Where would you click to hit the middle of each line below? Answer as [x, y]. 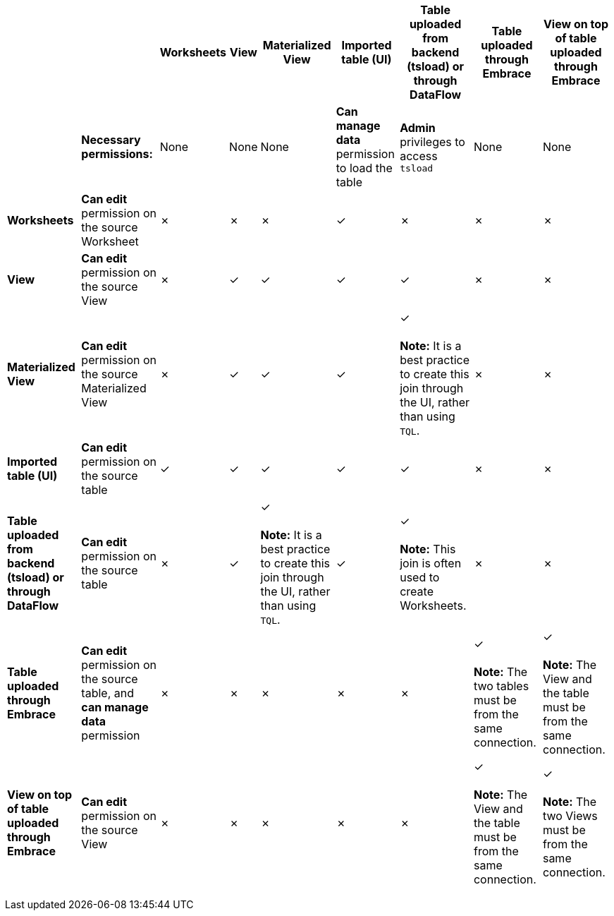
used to [420, 577]
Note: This [428, 549]
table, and [108, 693]
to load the [364, 168]
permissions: [117, 154]
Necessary [111, 140]
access [419, 156]
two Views [570, 816]
